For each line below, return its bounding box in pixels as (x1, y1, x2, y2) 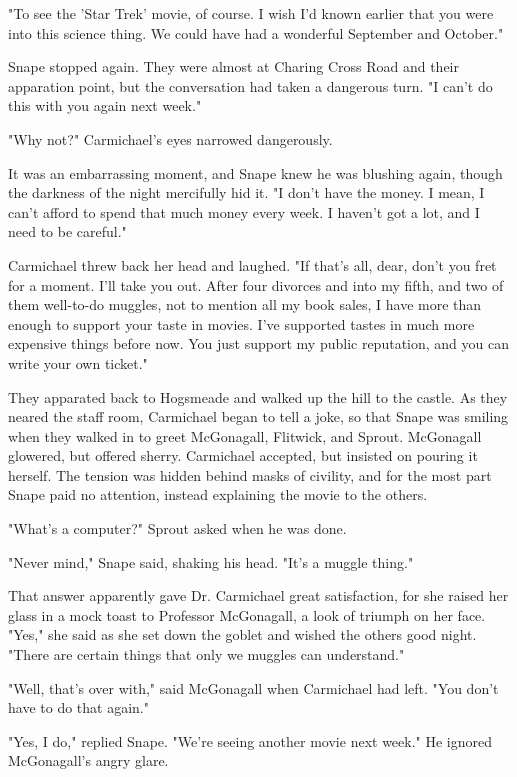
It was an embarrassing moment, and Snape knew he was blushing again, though (8, 162, 503, 183)
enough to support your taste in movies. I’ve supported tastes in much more (8, 313, 475, 334)
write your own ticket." (8, 352, 148, 373)
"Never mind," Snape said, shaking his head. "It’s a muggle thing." (8, 551, 414, 572)
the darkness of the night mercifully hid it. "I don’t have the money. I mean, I (8, 182, 485, 203)
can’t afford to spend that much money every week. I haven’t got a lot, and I (8, 201, 480, 222)
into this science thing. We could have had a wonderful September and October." (8, 22, 504, 43)
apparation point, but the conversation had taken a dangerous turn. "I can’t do (8, 75, 493, 96)
